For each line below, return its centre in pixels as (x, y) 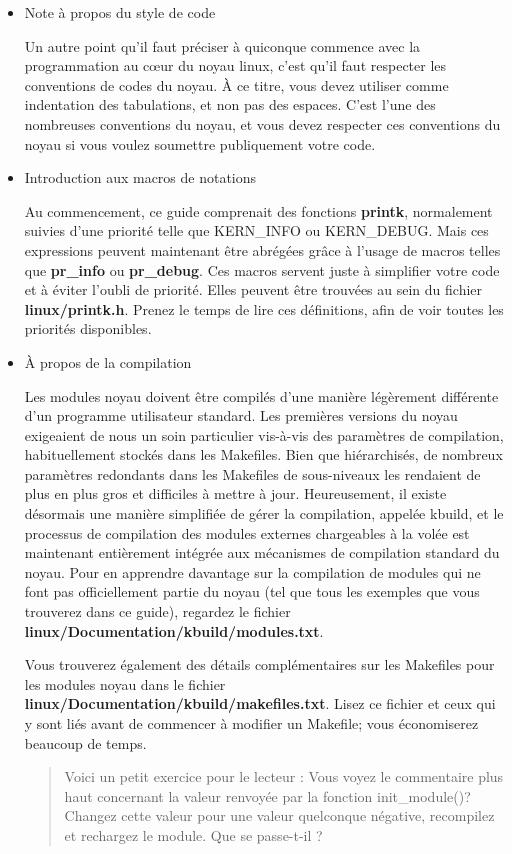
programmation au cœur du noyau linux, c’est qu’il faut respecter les (235, 65)
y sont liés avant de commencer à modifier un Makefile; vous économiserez (251, 723)
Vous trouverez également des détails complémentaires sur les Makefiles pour (259, 664)
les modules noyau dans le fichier (125, 683)
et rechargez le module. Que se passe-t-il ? (193, 834)
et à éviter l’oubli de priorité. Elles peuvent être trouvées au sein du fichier (253, 289)
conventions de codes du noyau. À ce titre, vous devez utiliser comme (236, 84)
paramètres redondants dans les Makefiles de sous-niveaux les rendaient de (252, 473)
